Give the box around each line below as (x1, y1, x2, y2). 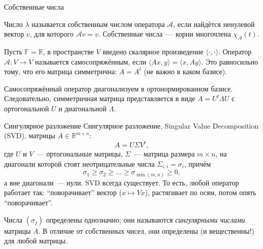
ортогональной (4, 103, 49, 113)
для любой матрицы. (4, 235, 68, 246)
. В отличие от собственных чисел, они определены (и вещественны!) (38, 225, 254, 236)
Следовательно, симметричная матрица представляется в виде (4, 93, 195, 104)
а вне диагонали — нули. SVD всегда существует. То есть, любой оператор (4, 177, 239, 188)
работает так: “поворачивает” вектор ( (4, 187, 122, 198)
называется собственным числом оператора (31, 18, 165, 29)
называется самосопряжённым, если (35, 56, 146, 67)
